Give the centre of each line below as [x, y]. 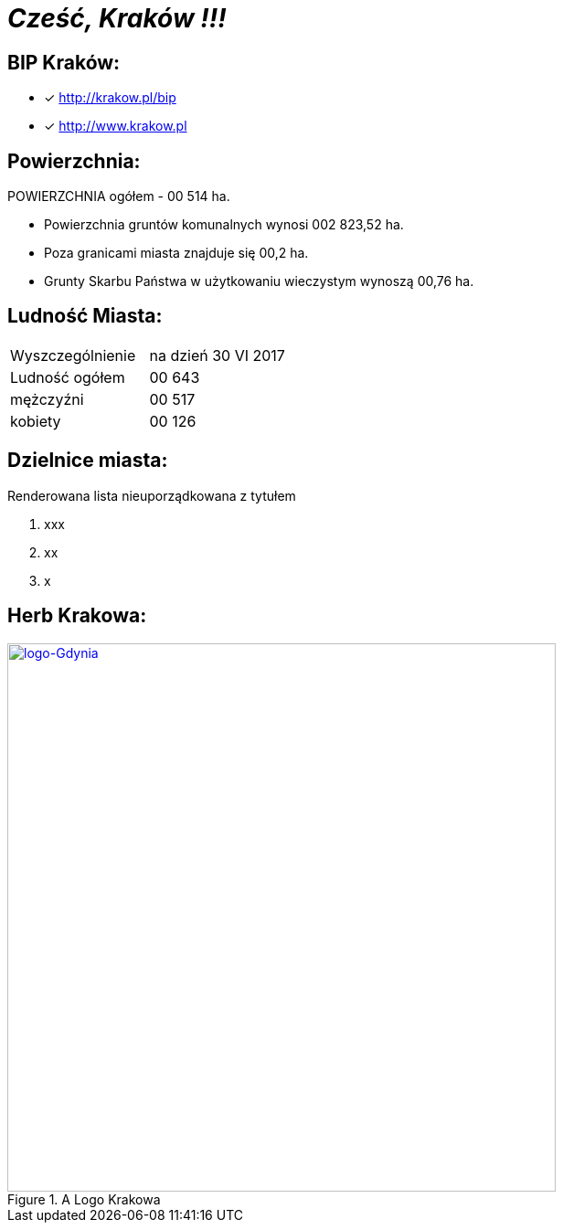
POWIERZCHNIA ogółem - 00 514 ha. [119, 196]
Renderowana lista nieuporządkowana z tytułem [152, 495]
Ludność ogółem [68, 377]
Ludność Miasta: [85, 316]
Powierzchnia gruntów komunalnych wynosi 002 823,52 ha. [224, 225]
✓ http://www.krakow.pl [116, 126]
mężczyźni [47, 399]
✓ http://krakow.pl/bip [110, 98]
